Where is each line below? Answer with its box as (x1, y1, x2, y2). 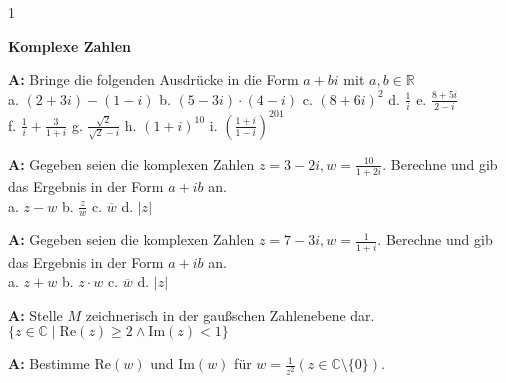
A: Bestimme (8, 353, 90, 374)
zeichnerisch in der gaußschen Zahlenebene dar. (85, 304, 375, 325)
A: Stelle (8, 304, 63, 325)
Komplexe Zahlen (8, 35, 132, 56)
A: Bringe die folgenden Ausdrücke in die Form (8, 69, 299, 90)
